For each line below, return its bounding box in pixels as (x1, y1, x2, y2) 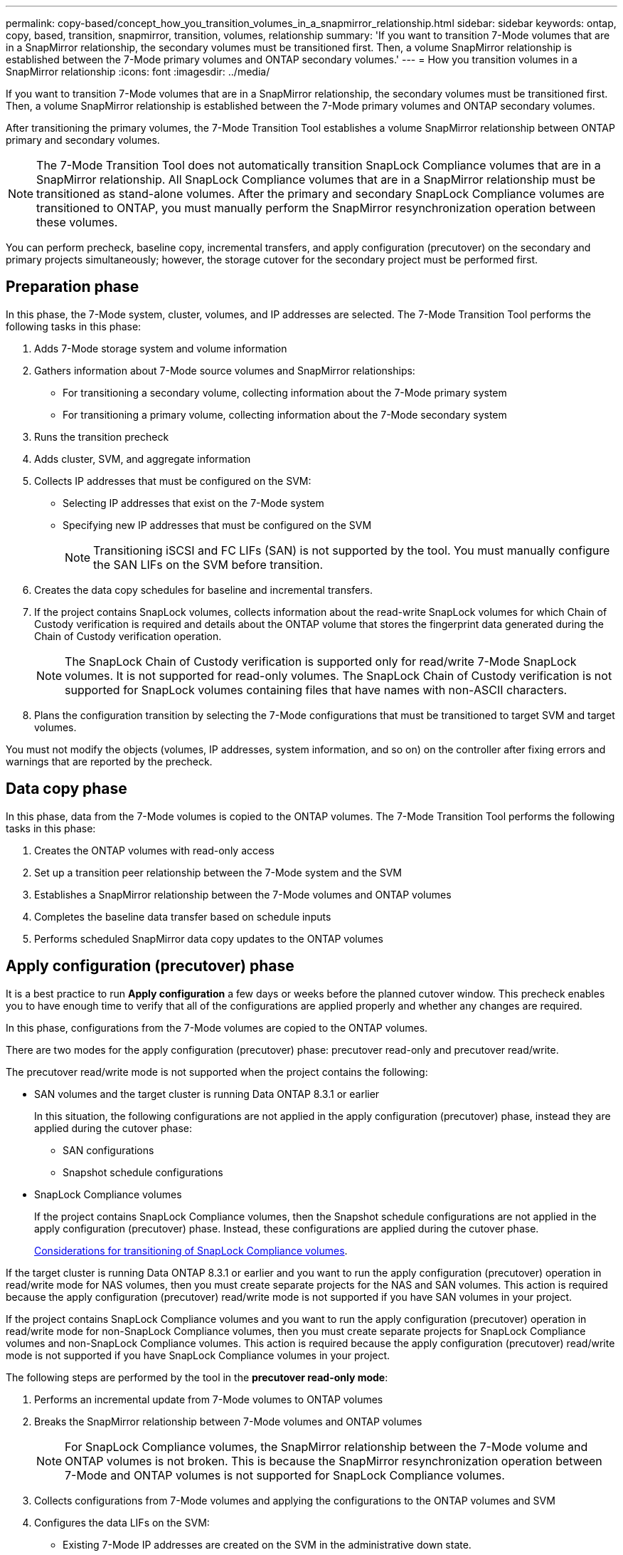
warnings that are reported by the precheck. (6, 755, 213, 768)
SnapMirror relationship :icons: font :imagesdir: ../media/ (6, 66, 270, 78)
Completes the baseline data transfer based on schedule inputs (34, 910, 331, 923)
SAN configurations (63, 1143, 154, 1156)
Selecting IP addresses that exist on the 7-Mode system (63, 496, 324, 509)
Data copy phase (6, 780, 127, 798)
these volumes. (36, 215, 118, 229)
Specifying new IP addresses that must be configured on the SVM (63, 518, 372, 531)
